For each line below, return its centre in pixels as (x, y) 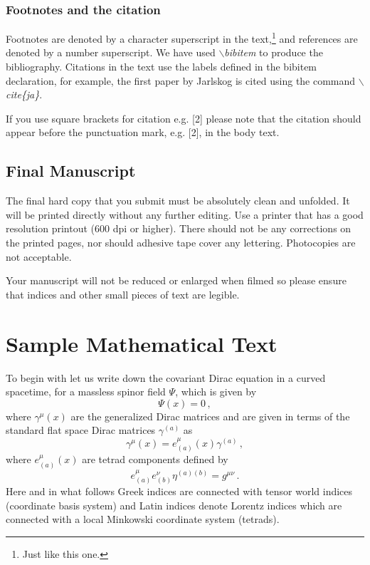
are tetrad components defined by (155, 459)
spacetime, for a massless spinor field (86, 392)
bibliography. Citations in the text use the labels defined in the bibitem (162, 67)
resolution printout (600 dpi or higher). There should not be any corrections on (179, 228)
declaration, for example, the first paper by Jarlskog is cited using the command (181, 80)
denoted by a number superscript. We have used (111, 52)
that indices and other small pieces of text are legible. (123, 294)
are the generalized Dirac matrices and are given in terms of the (210, 416)
